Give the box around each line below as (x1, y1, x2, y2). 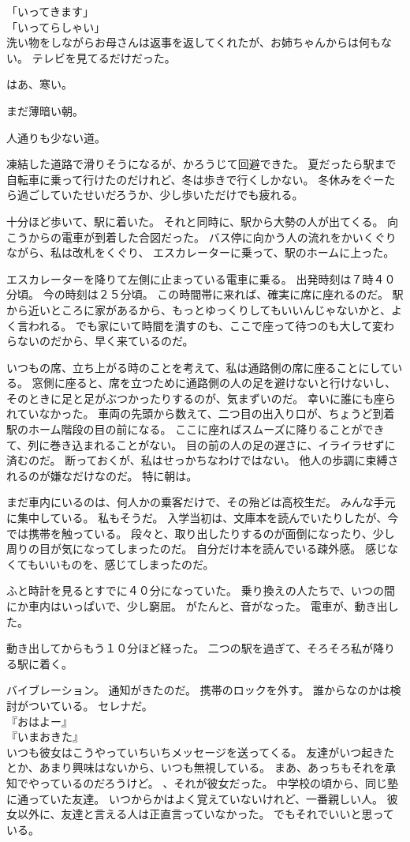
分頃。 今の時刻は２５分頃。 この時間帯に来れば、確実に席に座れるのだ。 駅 (6, 286, 404, 303)
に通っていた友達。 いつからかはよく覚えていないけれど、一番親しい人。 (6, 790, 383, 806)
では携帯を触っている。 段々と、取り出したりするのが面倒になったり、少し (6, 524, 395, 541)
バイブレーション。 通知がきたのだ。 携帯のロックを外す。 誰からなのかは (6, 682, 390, 698)
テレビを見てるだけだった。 (32, 49, 176, 66)
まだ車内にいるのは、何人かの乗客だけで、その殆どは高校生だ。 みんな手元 (6, 494, 396, 510)
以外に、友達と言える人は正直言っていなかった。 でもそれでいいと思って (17, 806, 394, 822)
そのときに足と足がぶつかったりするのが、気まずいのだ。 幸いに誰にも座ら (6, 389, 396, 406)
